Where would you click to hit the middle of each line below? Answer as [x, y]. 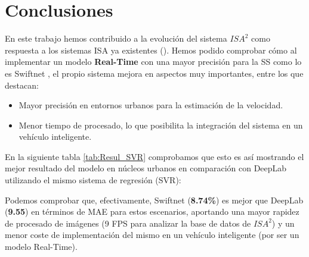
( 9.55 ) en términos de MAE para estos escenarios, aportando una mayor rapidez [152, 211]
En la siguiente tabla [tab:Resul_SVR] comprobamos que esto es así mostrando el [154, 156]
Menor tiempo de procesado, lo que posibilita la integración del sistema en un [161, 125]
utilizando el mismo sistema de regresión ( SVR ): [93, 180]
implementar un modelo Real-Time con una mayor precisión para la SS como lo [153, 62]
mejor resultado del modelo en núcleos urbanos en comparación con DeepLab [146, 168]
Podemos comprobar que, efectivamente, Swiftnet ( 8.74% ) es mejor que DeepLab [154, 200]
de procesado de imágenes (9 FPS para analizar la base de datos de [128, 223]
